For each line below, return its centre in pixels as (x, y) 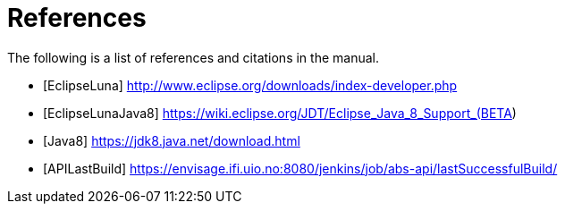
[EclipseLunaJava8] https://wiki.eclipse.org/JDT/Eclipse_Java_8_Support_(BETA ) (280, 113)
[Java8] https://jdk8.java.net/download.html (172, 140)
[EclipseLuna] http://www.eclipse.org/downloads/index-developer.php (250, 85)
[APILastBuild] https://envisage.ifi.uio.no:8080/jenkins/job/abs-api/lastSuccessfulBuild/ (300, 168)
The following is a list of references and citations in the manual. (193, 57)
